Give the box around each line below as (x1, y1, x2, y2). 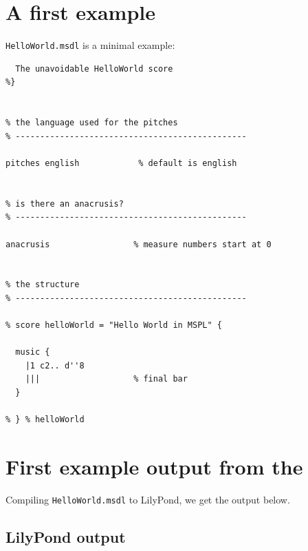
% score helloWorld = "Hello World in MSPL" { (5, 320, 222, 331)
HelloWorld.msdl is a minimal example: (5, 38, 175, 52)
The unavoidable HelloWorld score (15, 63, 173, 74)
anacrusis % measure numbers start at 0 (5, 239, 272, 249)
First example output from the (5, 453, 303, 480)
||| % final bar (25, 374, 188, 384)
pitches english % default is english (5, 158, 237, 168)
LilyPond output (5, 526, 126, 547)
